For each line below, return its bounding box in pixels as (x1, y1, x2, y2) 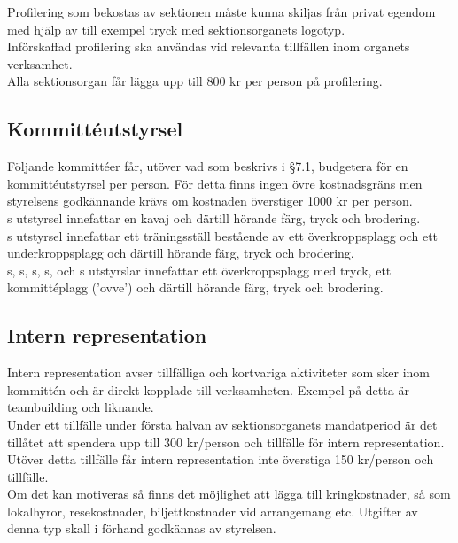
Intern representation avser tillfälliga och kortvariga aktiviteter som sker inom (7, 363, 431, 382)
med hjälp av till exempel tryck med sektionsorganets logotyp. (7, 19, 345, 38)
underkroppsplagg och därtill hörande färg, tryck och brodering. (7, 244, 354, 262)
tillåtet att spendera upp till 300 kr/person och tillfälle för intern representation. (7, 432, 445, 451)
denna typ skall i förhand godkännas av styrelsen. (7, 519, 276, 538)
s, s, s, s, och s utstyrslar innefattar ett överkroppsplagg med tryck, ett (7, 260, 392, 279)
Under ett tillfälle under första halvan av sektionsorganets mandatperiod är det (7, 415, 438, 433)
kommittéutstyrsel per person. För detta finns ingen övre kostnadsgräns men (7, 174, 423, 192)
